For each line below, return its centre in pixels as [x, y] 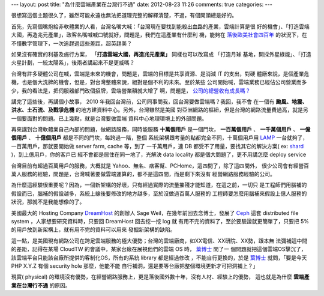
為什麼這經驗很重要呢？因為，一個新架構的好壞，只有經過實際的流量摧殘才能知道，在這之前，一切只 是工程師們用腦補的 [159, 185]
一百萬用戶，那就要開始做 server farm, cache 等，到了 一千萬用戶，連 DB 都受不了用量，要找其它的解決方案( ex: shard [157, 146]
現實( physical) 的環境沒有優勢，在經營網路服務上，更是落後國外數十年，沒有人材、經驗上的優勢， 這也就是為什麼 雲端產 [160, 277]
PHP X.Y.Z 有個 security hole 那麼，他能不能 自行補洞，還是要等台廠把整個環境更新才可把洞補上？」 [135, 266]
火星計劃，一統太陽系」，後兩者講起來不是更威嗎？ [73, 62]
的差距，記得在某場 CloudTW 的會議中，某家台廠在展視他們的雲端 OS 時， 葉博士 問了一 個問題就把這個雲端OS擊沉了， [159, 249]
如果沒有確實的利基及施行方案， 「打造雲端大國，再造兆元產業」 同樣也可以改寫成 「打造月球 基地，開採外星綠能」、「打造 [161, 54]
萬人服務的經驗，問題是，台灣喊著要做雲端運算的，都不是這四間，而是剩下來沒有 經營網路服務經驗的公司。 [143, 174]
